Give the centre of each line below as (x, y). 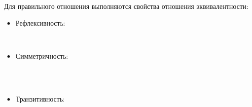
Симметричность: (42, 55)
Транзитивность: (40, 98)
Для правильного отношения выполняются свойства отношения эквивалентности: (126, 6)
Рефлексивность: (40, 22)
